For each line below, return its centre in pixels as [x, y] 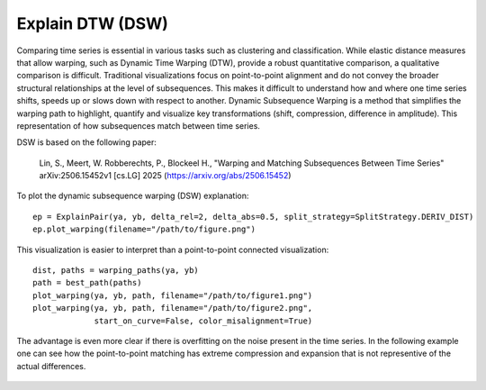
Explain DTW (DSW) [92, 23]
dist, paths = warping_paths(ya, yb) [116, 271]
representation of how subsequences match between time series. [139, 125]
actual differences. [51, 366]
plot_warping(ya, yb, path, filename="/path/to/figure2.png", [173, 308]
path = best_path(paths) [87, 283]
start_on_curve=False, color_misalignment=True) [203, 321]
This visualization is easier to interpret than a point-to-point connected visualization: [173, 249]
